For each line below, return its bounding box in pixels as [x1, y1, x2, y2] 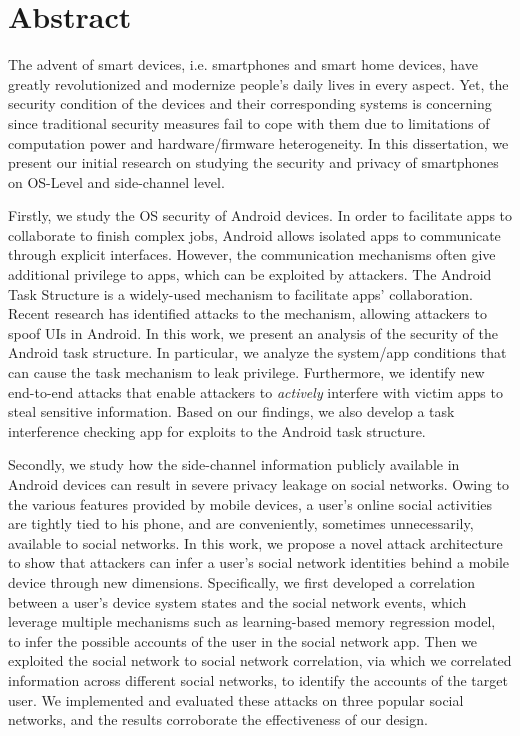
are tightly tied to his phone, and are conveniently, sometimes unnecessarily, [8, 513, 474, 534]
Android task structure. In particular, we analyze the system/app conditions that [8, 342, 507, 363]
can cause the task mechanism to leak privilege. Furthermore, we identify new [8, 362, 485, 383]
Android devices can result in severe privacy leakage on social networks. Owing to [8, 474, 510, 494]
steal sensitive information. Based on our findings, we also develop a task [8, 401, 455, 422]
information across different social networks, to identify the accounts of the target [8, 669, 508, 690]
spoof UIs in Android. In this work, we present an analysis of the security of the [8, 322, 498, 343]
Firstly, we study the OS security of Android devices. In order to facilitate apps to [8, 205, 513, 226]
